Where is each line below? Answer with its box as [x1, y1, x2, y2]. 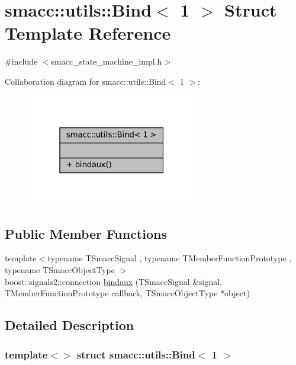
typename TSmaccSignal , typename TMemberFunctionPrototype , [47, 252, 292, 264]
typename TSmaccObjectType [5, 264, 115, 276]
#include [5, 55, 38, 68]
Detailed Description [5, 316, 134, 334]
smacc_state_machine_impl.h [51, 55, 162, 68]
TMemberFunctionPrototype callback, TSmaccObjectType [5, 287, 218, 299]
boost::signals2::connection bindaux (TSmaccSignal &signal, [5, 275, 223, 287]
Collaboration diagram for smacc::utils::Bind [5, 75, 166, 87]
